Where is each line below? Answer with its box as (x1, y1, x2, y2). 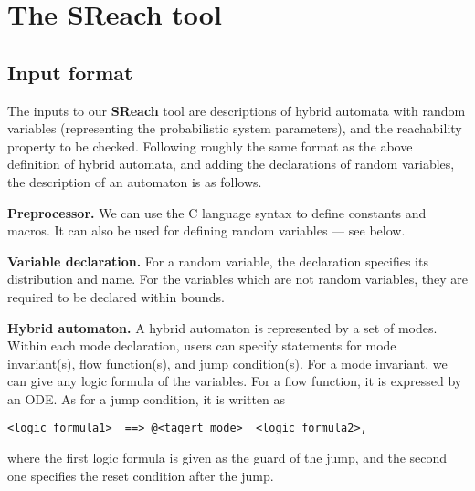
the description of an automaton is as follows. (7, 172, 262, 191)
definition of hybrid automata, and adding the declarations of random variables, (7, 154, 455, 173)
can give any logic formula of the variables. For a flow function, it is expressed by (7, 371, 462, 391)
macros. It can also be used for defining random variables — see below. (7, 221, 406, 240)
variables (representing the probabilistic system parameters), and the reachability (7, 119, 462, 138)
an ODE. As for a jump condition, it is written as (7, 389, 286, 408)
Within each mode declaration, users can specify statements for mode (7, 336, 396, 355)
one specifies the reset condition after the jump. (7, 465, 274, 485)
